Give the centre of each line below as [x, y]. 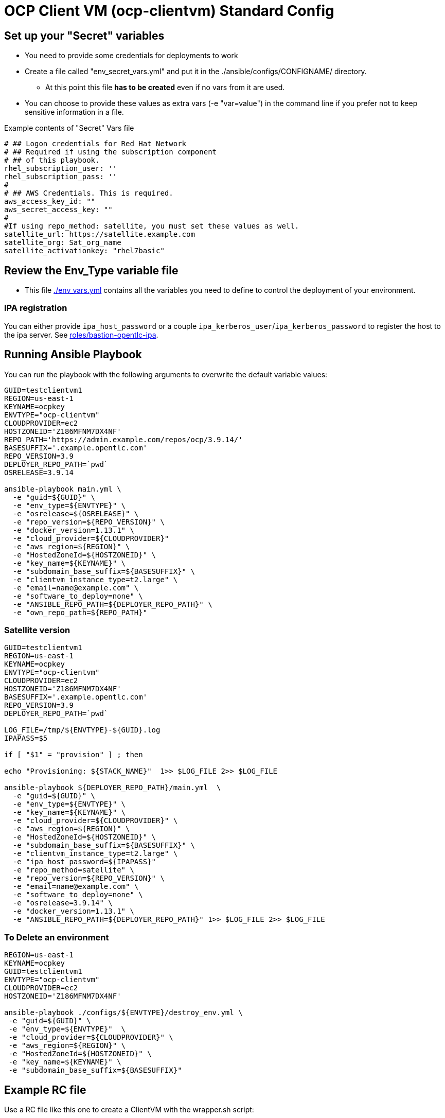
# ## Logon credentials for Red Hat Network [95, 144]
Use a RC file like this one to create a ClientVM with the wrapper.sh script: [129, 1109]
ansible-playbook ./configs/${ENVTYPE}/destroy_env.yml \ [123, 1013]
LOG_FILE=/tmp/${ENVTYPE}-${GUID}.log [82, 730]
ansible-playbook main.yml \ [63, 489]
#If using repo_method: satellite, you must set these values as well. [152, 226]
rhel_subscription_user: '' [61, 169]
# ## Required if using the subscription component [111, 152]
